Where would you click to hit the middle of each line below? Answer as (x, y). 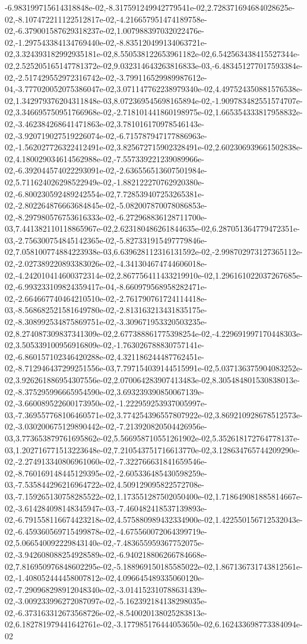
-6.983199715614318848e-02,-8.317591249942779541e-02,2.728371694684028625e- (150, 7)
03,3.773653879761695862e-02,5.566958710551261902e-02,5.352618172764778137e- (152, 438)
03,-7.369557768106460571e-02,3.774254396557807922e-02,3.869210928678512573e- (154, 414)
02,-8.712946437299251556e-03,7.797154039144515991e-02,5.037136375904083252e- (154, 368)
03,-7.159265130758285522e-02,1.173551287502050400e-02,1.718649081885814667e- (154, 496)
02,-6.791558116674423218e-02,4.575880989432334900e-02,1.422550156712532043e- (154, 520)
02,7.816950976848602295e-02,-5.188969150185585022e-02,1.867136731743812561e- (154, 566)
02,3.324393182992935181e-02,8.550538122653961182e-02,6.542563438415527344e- (152, 54)
